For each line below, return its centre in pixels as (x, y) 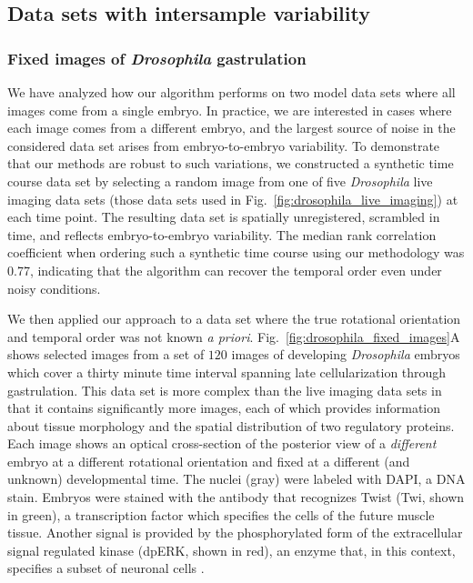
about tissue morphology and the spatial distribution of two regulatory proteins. (231, 425)
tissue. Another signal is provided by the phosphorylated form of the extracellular (235, 533)
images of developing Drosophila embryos (346, 354)
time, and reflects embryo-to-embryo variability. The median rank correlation (222, 234)
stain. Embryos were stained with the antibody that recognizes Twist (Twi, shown (236, 497)
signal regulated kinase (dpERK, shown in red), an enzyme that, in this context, (231, 550)
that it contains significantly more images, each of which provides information (224, 408)
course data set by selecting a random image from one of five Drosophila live (220, 181)
